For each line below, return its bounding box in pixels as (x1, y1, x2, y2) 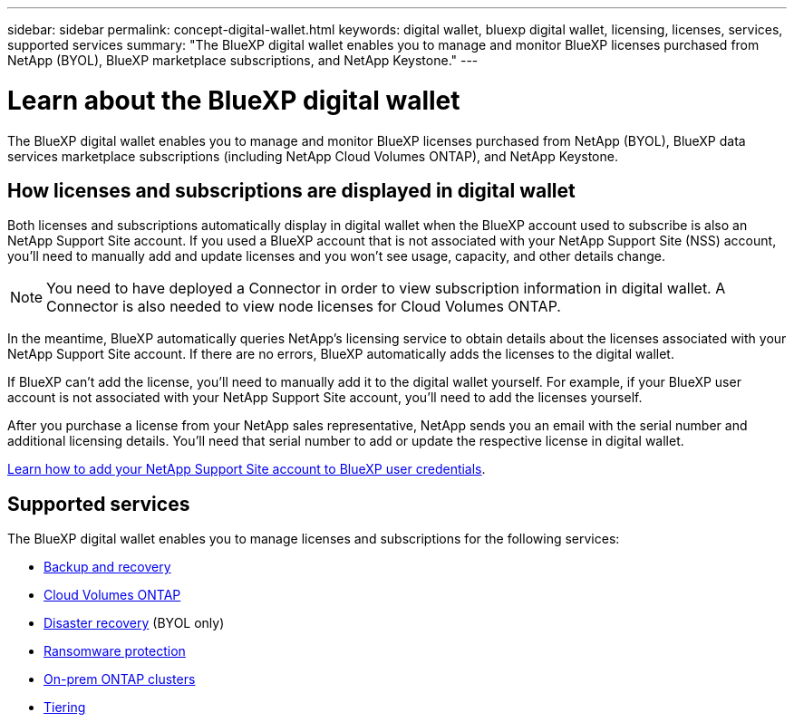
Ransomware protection (44, 643, 186, 659)
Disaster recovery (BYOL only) (44, 615, 225, 631)
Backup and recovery (44, 559, 171, 575)
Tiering (44, 699, 86, 716)
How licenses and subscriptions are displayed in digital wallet (7, 178, 576, 202)
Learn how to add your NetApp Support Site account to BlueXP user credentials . (7, 461, 486, 477)
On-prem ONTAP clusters (44, 671, 196, 688)
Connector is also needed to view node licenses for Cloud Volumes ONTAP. (46, 297, 561, 316)
